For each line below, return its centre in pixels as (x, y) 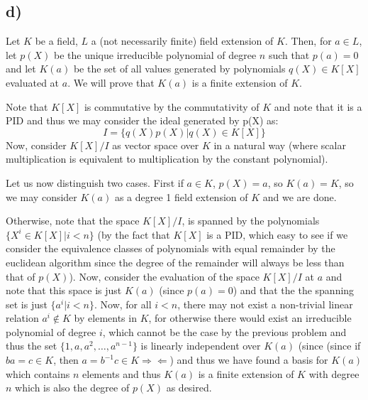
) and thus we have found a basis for (249, 360)
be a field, (56, 41)
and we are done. (300, 196)
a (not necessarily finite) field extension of (182, 41)
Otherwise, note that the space (73, 221)
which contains (38, 373)
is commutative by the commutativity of (172, 106)
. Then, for (308, 41)
